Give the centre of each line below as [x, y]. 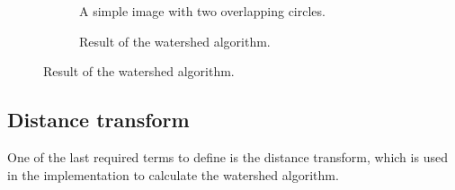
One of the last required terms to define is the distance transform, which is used [227, 156]
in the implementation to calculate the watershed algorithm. [173, 174]
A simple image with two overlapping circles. [202, 11]
